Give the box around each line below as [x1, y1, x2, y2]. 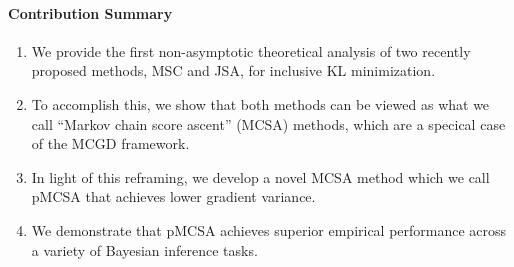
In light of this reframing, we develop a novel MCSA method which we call [31, 166, 490, 187]
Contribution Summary [8, 2, 173, 23]
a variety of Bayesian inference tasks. [31, 239, 258, 260]
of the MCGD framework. [31, 133, 190, 154]
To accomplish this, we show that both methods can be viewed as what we [31, 93, 490, 114]
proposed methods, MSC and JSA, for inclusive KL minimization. [31, 60, 436, 81]
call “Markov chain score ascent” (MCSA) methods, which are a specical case [31, 113, 506, 134]
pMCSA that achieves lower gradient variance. [31, 186, 316, 207]
